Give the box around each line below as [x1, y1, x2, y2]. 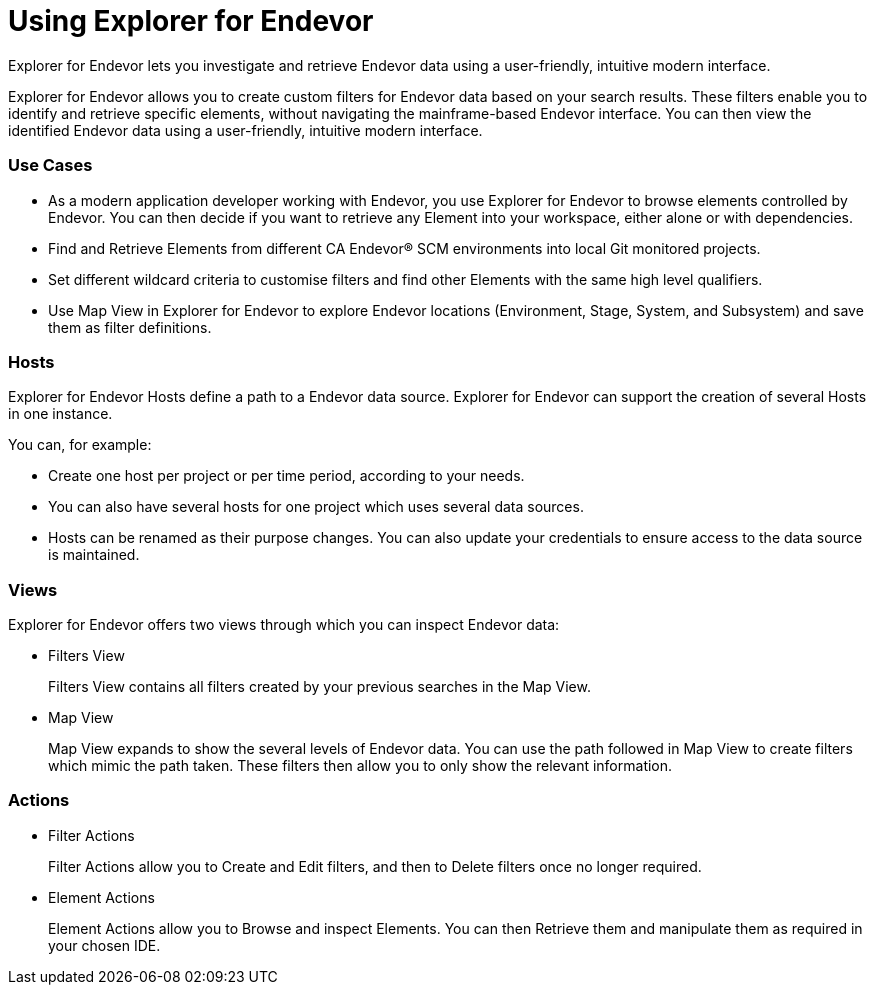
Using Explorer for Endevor [8, 4, 374, 38]
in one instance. [8, 405, 113, 423]
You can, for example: [8, 436, 152, 454]
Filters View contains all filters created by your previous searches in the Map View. [48, 678, 591, 695]
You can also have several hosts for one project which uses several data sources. [48, 498, 584, 516]
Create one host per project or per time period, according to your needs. [48, 467, 525, 485]
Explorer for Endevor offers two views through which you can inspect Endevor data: [8, 616, 560, 633]
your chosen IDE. [48, 936, 161, 954]
